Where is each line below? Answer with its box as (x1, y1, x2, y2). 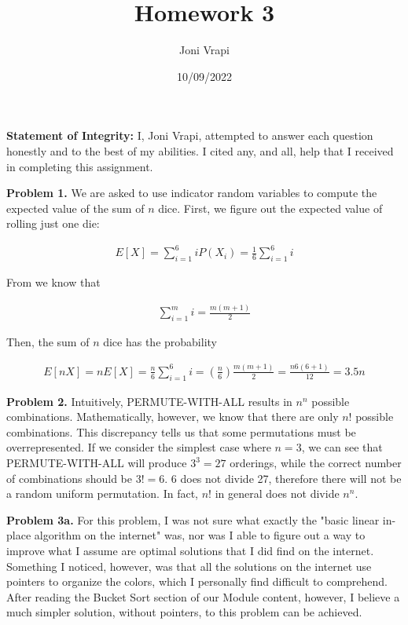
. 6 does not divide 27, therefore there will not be (164, 470, 402, 486)
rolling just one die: (6, 215, 100, 232)
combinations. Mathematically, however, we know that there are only (6, 408, 339, 425)
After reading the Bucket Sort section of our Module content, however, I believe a (6, 588, 400, 605)
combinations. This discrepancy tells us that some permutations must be (6, 423, 356, 440)
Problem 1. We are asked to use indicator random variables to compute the (6, 185, 377, 201)
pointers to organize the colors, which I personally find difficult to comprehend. (6, 573, 388, 590)
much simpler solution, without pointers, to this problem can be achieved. (6, 604, 362, 620)
